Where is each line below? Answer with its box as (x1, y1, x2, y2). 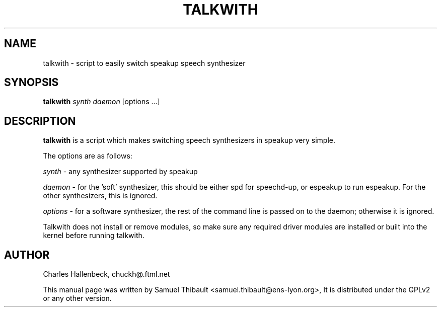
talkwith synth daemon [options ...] (43, 97, 160, 106)
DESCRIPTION (4, 114, 76, 127)
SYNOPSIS (4, 76, 59, 89)
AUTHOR (4, 248, 50, 261)
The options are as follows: (43, 151, 132, 161)
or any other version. (43, 294, 112, 303)
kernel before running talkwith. (43, 231, 144, 240)
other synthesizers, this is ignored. (43, 191, 158, 200)
